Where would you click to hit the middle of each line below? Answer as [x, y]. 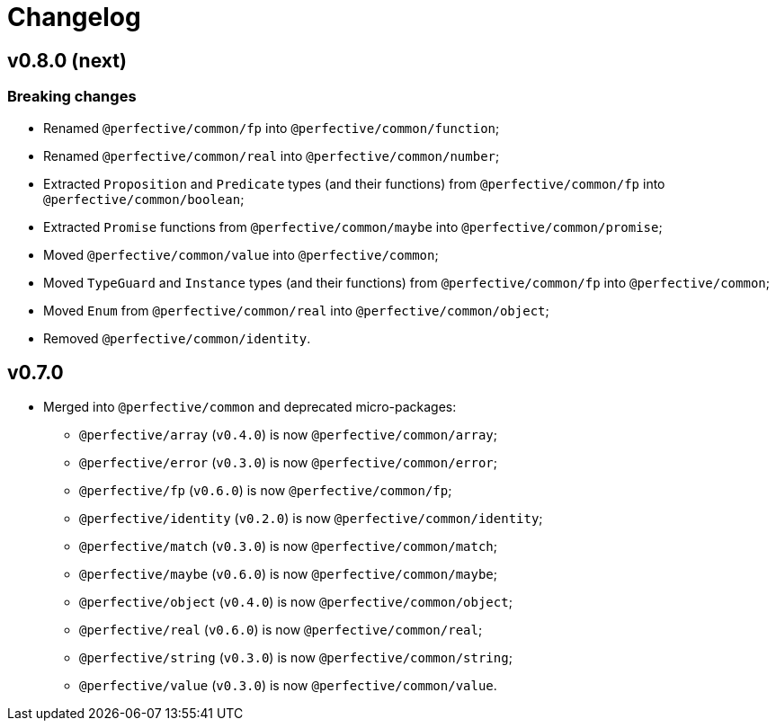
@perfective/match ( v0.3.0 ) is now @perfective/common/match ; [289, 546]
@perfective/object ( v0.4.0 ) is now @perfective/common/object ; [296, 602]
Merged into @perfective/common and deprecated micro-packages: [250, 407]
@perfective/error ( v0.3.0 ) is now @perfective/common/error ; [289, 463]
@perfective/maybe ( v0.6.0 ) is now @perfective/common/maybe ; [289, 574]
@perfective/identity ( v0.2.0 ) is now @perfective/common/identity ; [311, 519]
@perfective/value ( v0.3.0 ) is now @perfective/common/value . [288, 686]
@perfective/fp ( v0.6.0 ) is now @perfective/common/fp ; [266, 491]
